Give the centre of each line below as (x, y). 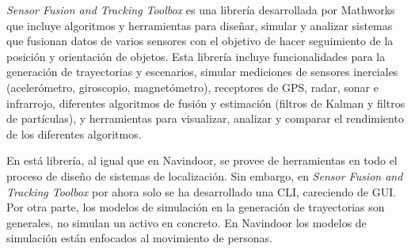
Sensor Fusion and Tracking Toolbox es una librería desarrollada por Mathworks (201, 10)
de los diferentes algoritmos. (74, 133)
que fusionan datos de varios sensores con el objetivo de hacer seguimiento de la (200, 41)
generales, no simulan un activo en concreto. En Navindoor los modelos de (186, 222)
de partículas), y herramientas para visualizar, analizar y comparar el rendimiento (205, 118)
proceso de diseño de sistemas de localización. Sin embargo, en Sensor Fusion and (205, 175)
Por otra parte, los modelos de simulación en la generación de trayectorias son (196, 207)
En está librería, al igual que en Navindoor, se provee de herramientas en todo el (202, 160)
